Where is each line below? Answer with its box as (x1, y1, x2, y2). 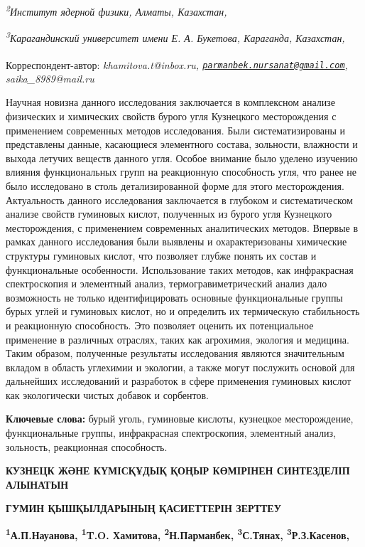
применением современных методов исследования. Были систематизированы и (6, 122, 346, 137)
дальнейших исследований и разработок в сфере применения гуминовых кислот (6, 373, 352, 388)
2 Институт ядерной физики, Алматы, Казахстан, (6, 2, 227, 18)
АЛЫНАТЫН (6, 477, 69, 492)
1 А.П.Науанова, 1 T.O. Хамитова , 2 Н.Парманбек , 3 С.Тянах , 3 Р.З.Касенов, (6, 526, 349, 542)
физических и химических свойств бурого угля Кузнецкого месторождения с (6, 109, 337, 123)
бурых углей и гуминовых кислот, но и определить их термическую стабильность (6, 304, 360, 319)
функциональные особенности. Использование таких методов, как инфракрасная (6, 262, 354, 277)
